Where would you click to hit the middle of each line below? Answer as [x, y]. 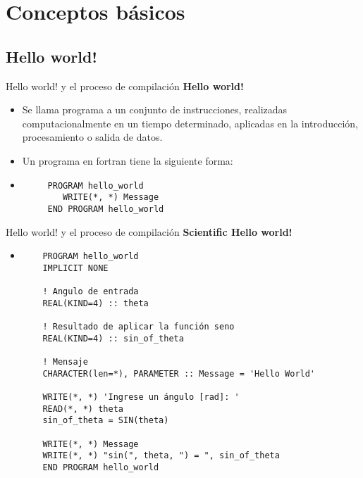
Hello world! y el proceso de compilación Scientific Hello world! [149, 231]
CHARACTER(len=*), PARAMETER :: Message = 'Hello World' [179, 373]
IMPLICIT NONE [75, 268]
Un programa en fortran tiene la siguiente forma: [128, 160]
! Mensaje [65, 362]
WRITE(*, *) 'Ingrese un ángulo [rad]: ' [141, 397]
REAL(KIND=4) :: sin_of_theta [113, 338]
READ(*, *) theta [83, 409]
